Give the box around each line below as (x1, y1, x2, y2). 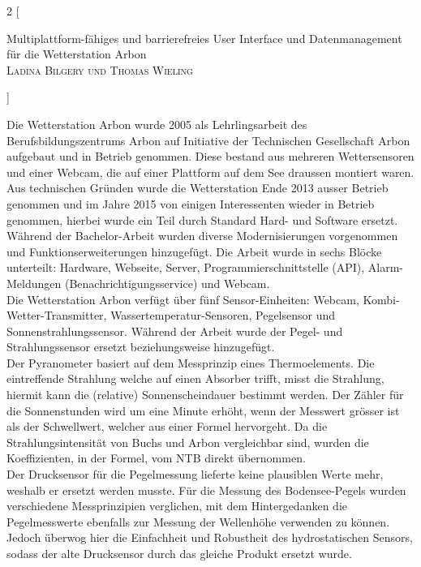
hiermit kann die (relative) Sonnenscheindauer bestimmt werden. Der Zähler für (6, 386, 404, 403)
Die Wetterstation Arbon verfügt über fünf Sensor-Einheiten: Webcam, (6, 290, 359, 307)
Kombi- (363, 290, 400, 307)
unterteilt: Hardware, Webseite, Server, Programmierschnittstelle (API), (6, 259, 365, 276)
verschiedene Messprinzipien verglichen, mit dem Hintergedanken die (6, 497, 347, 514)
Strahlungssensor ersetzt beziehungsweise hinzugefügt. (6, 338, 275, 355)
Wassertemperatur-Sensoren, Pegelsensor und (110, 307, 336, 324)
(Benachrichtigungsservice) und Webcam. (64, 274, 270, 291)
